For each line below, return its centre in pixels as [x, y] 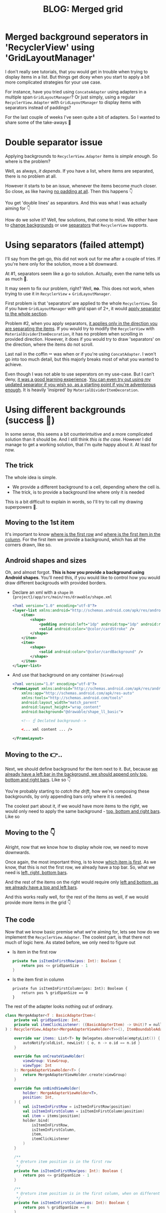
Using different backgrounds [65, 410]
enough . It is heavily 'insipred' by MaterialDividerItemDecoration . [72, 390]
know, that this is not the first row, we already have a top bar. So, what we [80, 867]
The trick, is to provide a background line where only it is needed [78, 492]
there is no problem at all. [31, 176]
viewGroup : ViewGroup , [46, 1061]
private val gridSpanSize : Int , [47, 1020]
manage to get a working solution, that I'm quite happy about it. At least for [81, 444]
